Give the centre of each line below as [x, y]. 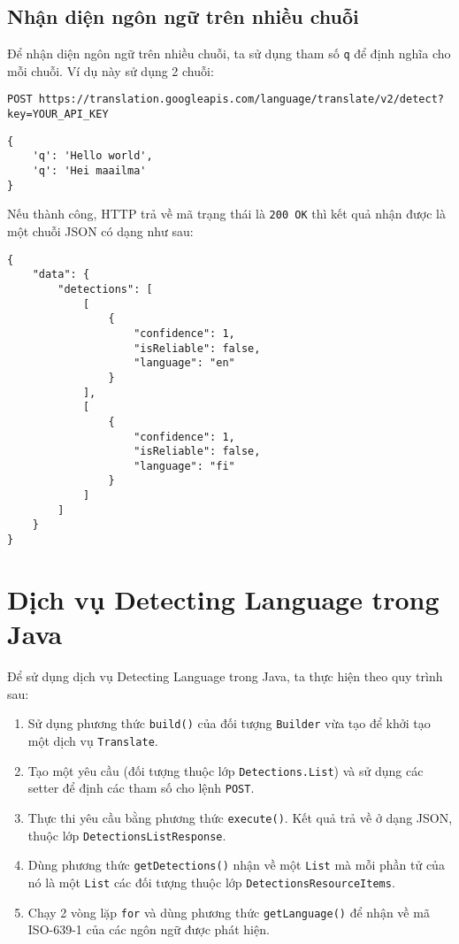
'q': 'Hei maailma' [89, 171]
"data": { [61, 275]
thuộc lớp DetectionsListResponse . [127, 835]
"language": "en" [184, 363]
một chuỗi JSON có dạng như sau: [100, 231]
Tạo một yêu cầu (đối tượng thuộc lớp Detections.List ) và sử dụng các [226, 770]
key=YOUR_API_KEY [58, 115]
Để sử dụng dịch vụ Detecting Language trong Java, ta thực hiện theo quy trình [225, 676]
